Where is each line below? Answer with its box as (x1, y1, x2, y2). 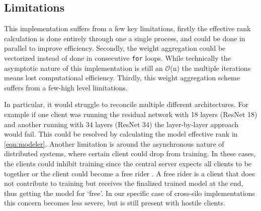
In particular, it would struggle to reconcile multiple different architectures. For (4, 99, 249, 110)
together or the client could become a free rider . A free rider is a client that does (4, 168, 255, 178)
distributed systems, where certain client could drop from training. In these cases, (4, 148, 256, 159)
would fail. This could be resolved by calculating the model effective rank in (4, 129, 238, 139)
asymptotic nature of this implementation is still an (4, 62, 163, 73)
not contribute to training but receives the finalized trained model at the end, (4, 178, 243, 188)
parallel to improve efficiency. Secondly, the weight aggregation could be (4, 43, 226, 53)
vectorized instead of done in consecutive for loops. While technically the (4, 52, 231, 63)
